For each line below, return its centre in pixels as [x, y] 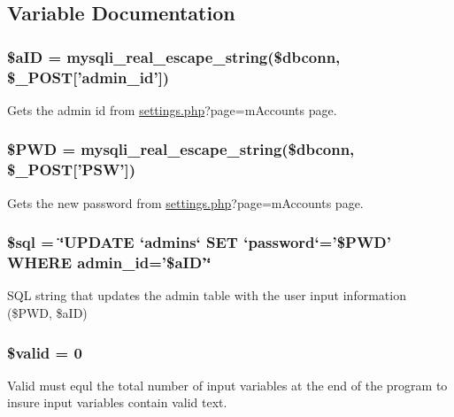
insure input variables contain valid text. [117, 402]
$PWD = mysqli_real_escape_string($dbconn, [181, 149]
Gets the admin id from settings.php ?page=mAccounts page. [172, 109]
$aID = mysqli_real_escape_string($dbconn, [174, 56]
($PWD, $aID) [47, 312]
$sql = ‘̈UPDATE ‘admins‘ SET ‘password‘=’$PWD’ [199, 242]
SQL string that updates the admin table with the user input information [207, 295]
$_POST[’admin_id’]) [88, 77]
